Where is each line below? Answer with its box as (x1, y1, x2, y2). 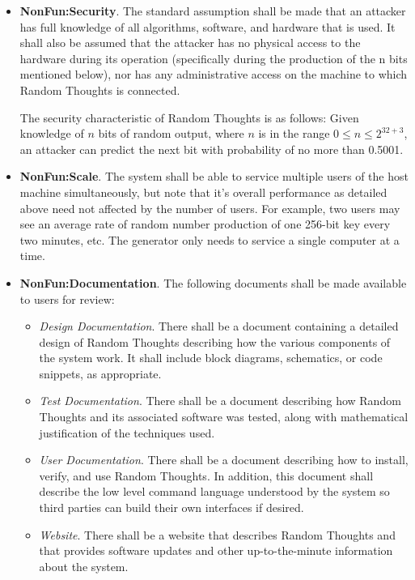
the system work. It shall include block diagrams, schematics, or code (39, 349, 383, 366)
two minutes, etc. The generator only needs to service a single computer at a (19, 231, 400, 248)
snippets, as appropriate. (39, 365, 162, 382)
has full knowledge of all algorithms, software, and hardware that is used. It (19, 18, 396, 35)
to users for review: (19, 290, 115, 307)
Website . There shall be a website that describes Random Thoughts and (39, 526, 396, 543)
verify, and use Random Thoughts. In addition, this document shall (39, 467, 374, 484)
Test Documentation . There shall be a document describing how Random (39, 392, 401, 409)
